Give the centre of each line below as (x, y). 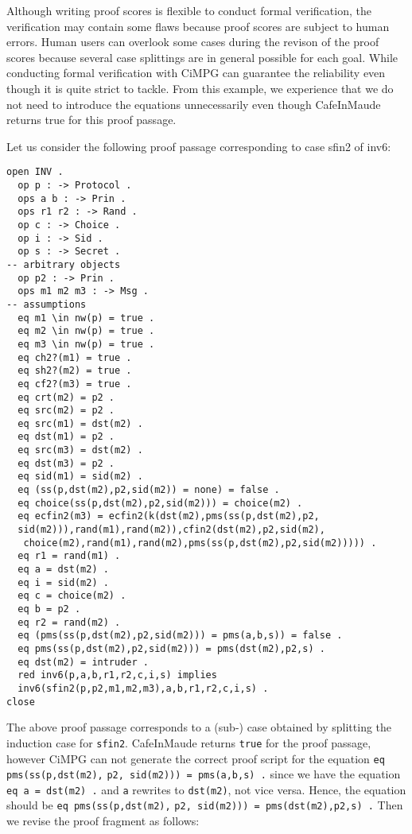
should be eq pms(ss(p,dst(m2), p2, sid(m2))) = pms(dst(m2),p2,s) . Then (205, 805)
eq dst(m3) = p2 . (66, 463)
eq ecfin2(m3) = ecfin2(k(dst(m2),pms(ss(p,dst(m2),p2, (169, 516)
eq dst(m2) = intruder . (83, 662)
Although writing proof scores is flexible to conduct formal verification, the (189, 10)
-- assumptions (47, 304)
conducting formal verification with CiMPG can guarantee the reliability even (196, 73)
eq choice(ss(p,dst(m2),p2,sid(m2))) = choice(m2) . (160, 503)
